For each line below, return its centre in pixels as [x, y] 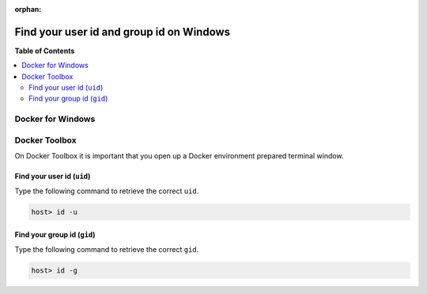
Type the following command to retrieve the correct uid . [107, 191]
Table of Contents [45, 51]
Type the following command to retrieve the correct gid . [107, 249]
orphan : [28, 9]
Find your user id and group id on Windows [123, 32]
